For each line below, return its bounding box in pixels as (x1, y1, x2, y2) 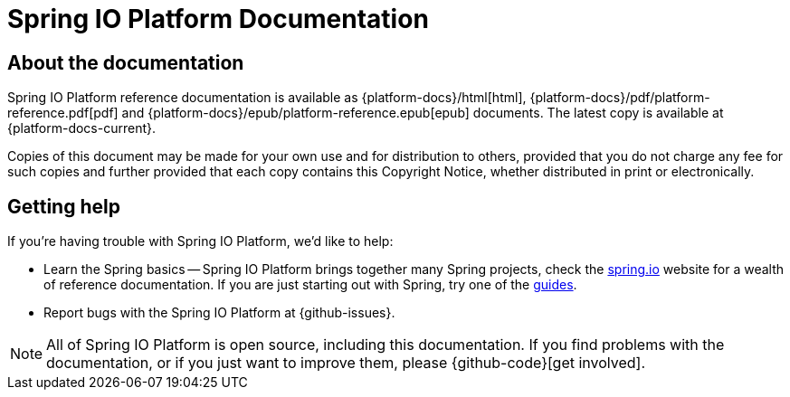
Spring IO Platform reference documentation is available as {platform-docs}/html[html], (7, 90, 527, 106)
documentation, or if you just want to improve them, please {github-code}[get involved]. (46, 354, 646, 373)
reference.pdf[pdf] (7, 105, 119, 121)
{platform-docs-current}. (7, 120, 157, 137)
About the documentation (7, 51, 244, 74)
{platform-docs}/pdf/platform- (529, 90, 710, 106)
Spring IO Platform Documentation (7, 4, 429, 34)
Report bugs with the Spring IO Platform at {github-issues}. (43, 305, 395, 321)
